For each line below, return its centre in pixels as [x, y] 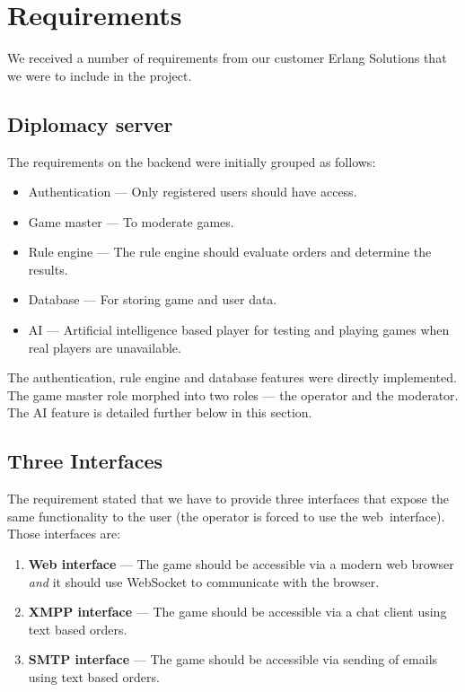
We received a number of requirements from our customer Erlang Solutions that [227, 58]
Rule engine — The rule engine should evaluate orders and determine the [230, 252]
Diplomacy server [90, 123]
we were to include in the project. [100, 75]
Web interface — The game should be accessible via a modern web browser [241, 564]
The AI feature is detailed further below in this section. [160, 412]
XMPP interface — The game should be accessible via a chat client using [237, 612]
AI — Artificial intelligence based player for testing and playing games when [239, 330]
